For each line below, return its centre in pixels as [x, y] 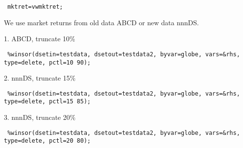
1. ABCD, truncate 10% [40, 39]
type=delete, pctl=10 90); [47, 62]
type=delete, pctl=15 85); [47, 102]
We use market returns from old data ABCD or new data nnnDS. [101, 22]
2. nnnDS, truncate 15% [40, 78]
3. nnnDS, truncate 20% [40, 117]
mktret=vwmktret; [35, 7]
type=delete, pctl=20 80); [47, 141]
